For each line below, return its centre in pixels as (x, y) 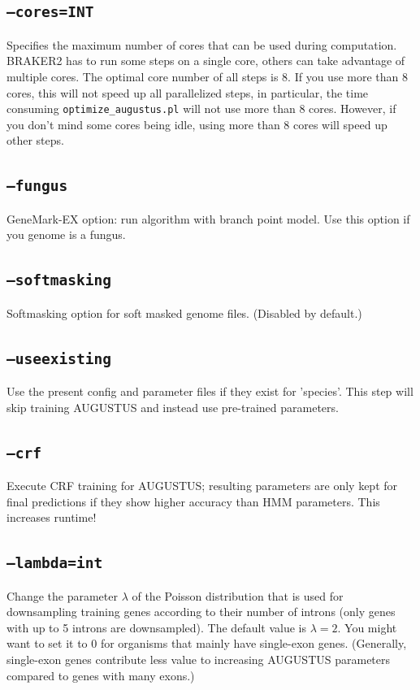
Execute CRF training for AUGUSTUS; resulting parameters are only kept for (202, 486)
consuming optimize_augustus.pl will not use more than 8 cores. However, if (201, 108)
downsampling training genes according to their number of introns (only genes (201, 612)
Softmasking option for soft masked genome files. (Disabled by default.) (184, 312)
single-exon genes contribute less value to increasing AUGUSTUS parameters (199, 660)
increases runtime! (52, 517)
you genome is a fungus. (66, 234)
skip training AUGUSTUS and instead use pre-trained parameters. (173, 407)
